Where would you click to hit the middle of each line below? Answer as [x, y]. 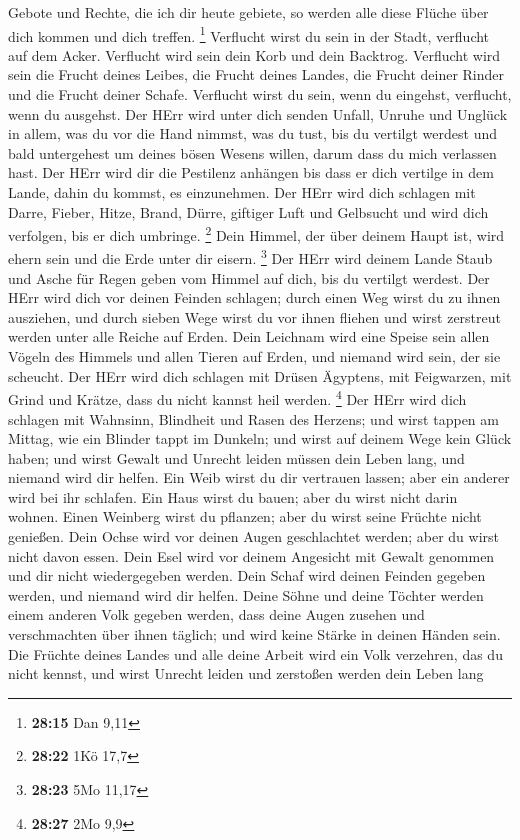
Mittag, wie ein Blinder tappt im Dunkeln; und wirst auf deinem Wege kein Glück [260, 438]
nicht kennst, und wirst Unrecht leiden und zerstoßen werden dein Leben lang [246, 673]
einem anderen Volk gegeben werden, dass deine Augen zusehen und [216, 614]
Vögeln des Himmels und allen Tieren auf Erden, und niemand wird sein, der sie [254, 356]
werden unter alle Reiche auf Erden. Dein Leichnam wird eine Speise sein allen [249, 336]
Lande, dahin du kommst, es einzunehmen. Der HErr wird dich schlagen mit [242, 192]
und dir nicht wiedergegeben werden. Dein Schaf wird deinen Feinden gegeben [247, 575]
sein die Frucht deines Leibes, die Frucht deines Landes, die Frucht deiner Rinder [256, 74]
